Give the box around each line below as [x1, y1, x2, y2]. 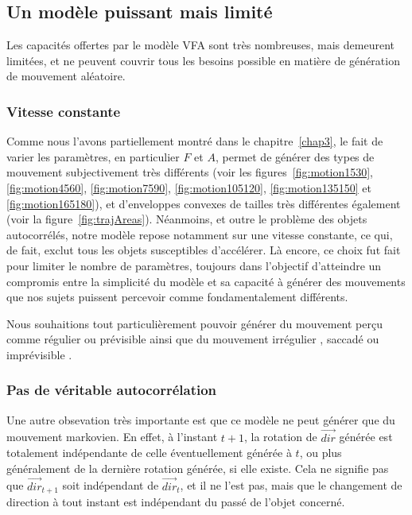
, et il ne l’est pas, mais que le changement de [180, 477, 402, 494]
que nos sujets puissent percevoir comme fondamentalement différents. [6, 288, 348, 305]
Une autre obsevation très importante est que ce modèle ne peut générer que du [6, 411, 395, 428]
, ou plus [299, 444, 342, 461]
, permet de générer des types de [215, 148, 375, 165]
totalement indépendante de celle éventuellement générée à [6, 444, 292, 461]
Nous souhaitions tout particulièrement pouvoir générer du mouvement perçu [6, 315, 383, 331]
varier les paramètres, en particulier [6, 148, 180, 165]
